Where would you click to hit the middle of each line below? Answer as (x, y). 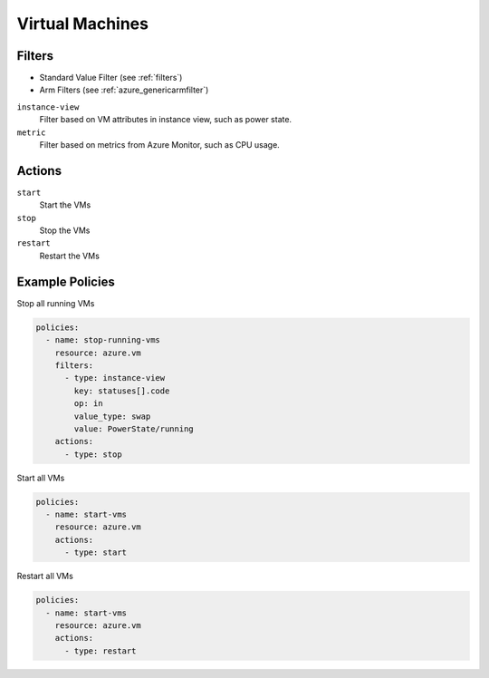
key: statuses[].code (122, 391)
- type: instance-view (115, 378)
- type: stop (93, 454)
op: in (88, 404)
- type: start (96, 552)
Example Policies (66, 281)
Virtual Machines (83, 24)
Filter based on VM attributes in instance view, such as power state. (166, 120)
